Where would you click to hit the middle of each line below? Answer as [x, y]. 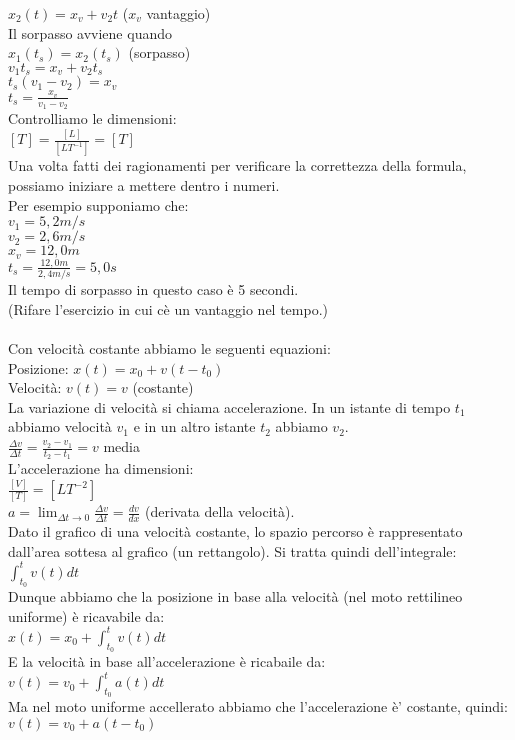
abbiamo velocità [60, 426]
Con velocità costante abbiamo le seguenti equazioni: [169, 348]
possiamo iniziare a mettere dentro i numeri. [144, 185]
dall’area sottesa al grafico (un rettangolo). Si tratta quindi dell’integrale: [232, 550]
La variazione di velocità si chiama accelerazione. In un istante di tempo [229, 406]
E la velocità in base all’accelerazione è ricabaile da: [167, 661]
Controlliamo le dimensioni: [92, 118]
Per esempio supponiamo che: [98, 204]
